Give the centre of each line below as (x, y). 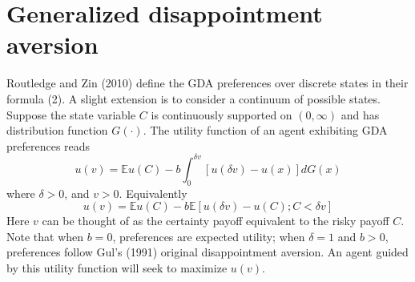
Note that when (45, 236)
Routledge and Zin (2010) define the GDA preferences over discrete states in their (207, 83)
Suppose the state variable (71, 114)
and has (360, 114)
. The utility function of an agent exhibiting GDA (265, 130)
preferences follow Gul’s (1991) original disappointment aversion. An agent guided (207, 252)
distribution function (57, 130)
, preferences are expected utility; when (209, 236)
